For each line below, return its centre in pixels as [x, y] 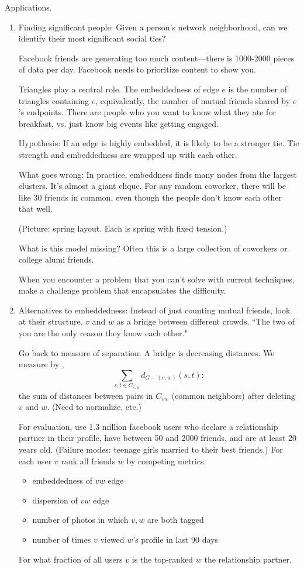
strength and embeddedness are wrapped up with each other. [128, 154]
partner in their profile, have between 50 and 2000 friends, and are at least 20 [158, 438]
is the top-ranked [163, 559]
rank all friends [88, 461]
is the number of [258, 89]
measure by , [41, 364]
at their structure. [51, 321]
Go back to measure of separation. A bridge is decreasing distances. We [146, 352]
